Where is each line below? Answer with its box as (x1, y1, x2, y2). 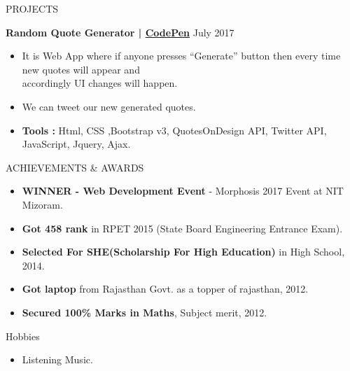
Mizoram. (22, 197, 63, 211)
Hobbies (6, 328, 40, 343)
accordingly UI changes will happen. (22, 76, 178, 90)
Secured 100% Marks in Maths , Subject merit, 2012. (22, 304, 267, 319)
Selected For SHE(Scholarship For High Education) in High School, (22, 244, 345, 259)
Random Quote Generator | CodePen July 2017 (6, 24, 234, 39)
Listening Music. (22, 352, 93, 367)
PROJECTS (6, 1, 59, 15)
